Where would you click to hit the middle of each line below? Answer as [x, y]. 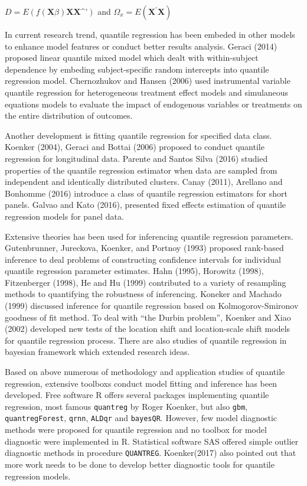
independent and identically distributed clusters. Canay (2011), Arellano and [144, 182]
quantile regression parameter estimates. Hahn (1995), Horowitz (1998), [134, 271]
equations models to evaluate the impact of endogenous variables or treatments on [153, 104]
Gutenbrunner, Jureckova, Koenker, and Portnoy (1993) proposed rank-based [144, 248]
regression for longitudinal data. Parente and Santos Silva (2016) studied [136, 158]
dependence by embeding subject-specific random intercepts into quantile [137, 69]
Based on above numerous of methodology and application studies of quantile [145, 372]
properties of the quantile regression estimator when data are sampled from [141, 170]
